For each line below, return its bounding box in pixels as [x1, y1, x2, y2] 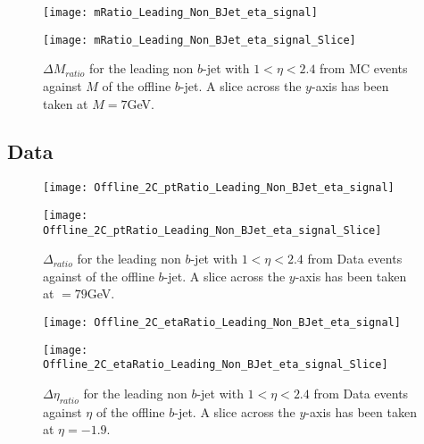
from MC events [320, 59, 408, 78]
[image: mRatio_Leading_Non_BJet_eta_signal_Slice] [43, 33, 356, 46]
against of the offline [43, 266, 154, 285]
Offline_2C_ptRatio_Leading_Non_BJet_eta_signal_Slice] [43, 223, 382, 237]
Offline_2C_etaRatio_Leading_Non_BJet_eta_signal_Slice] [43, 358, 388, 372]
